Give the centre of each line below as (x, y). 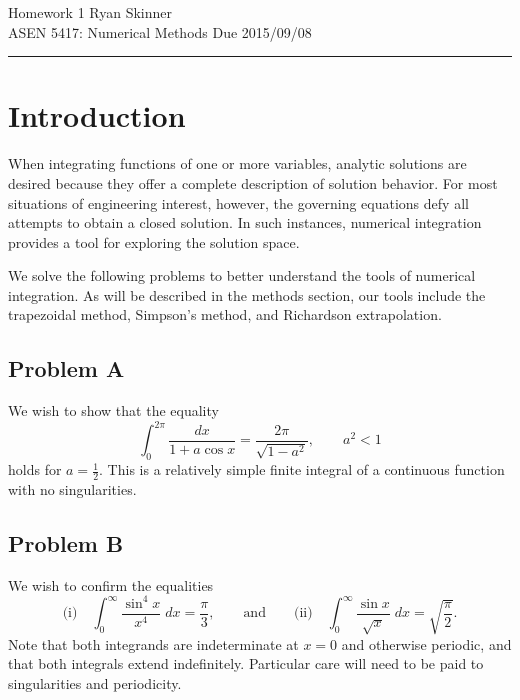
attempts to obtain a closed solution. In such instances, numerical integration (245, 222)
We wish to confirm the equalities (111, 584)
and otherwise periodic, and (426, 643)
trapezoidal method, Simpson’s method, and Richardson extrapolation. (225, 314)
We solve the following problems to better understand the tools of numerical (242, 275)
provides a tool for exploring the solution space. (154, 241)
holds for (35, 469)
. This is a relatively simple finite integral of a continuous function (302, 469)
